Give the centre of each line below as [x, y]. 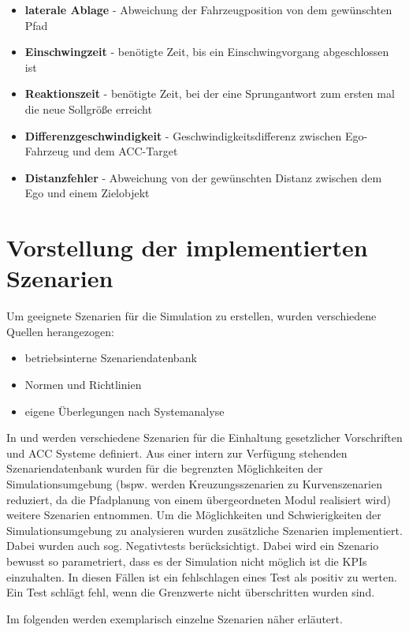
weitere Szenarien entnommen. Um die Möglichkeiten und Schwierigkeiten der [194, 515]
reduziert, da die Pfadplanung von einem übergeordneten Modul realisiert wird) [199, 499]
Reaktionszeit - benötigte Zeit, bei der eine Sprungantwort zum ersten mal [210, 93]
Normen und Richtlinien [83, 385]
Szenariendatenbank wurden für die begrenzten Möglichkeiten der [165, 468]
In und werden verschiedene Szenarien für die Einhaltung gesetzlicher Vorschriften [204, 438]
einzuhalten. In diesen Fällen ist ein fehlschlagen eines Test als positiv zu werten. [202, 576]
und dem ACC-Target [125, 151]
